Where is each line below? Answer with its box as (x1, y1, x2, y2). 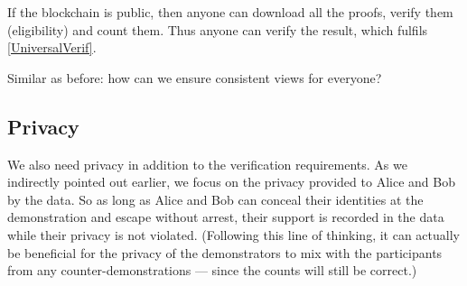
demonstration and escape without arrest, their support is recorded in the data (7, 208, 444, 226)
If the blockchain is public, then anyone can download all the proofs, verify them (7, 3, 453, 21)
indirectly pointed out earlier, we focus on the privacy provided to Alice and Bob (7, 172, 455, 191)
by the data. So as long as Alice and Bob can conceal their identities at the (7, 189, 424, 208)
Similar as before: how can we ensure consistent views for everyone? (7, 68, 382, 87)
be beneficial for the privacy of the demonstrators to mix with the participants (7, 243, 443, 262)
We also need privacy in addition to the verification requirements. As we (7, 154, 407, 173)
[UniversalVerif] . (7, 38, 97, 57)
